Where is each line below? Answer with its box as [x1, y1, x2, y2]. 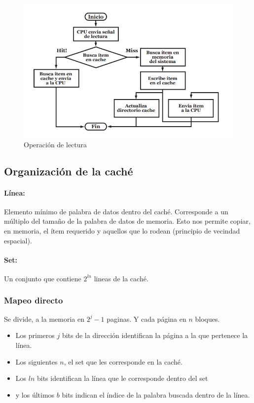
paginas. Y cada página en [107, 313, 186, 324]
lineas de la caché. [94, 273, 148, 283]
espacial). [4, 235, 32, 245]
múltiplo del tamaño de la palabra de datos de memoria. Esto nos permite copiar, [4, 216, 251, 226]
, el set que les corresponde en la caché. [64, 356, 182, 367]
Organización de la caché [4, 163, 133, 178]
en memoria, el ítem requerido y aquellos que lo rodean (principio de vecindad [4, 225, 240, 235]
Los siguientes [15, 356, 58, 367]
